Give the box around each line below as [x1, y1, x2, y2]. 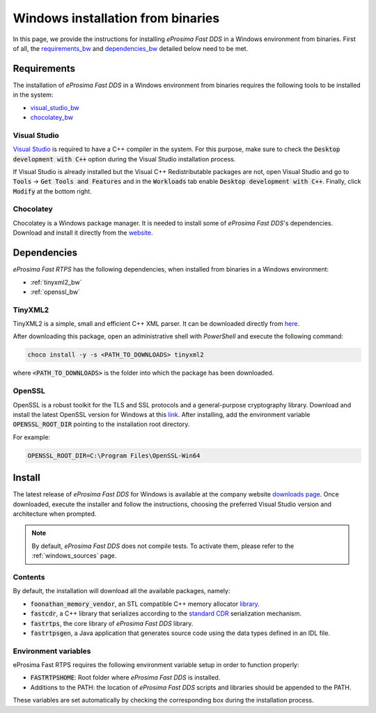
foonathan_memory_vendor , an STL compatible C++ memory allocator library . [30, 600, 260, 608]
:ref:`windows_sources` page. [31, 551, 117, 560]
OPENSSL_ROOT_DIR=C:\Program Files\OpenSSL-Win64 [27, 451, 201, 460]
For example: [13, 432, 51, 441]
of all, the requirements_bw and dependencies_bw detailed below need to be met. [13, 44, 249, 52]
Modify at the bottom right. [13, 187, 92, 195]
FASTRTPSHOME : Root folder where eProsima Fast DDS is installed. [30, 673, 221, 682]
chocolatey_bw [30, 113, 74, 122]
